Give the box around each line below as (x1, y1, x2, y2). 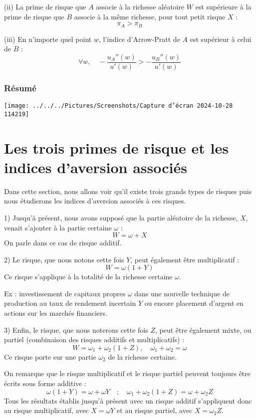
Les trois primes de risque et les (4, 137, 229, 158)
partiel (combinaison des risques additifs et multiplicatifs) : (4, 334, 185, 345)
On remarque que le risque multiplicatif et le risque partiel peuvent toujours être (4, 368, 251, 379)
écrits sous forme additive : (4, 378, 86, 389)
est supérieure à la (195, 1, 252, 11)
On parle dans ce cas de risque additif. (4, 237, 122, 248)
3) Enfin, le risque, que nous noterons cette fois (4, 324, 148, 335)
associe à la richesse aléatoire (96, 1, 185, 11)
